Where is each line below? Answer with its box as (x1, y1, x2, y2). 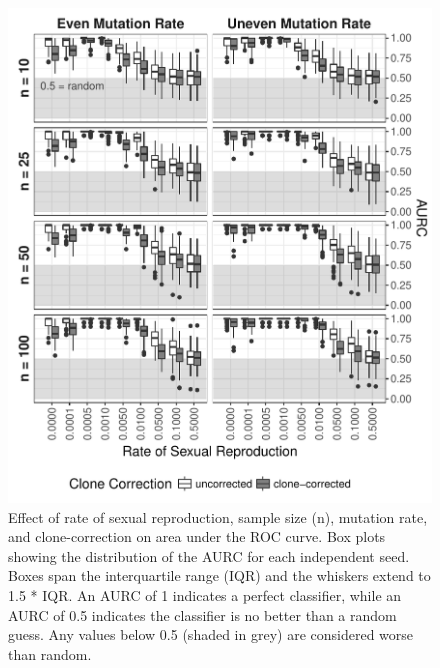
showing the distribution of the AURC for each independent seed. (8, 545, 410, 566)
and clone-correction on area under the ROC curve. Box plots (8, 526, 386, 547)
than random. (8, 643, 92, 664)
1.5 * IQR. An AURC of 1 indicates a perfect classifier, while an (8, 585, 402, 606)
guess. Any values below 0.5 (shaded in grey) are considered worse (8, 624, 414, 645)
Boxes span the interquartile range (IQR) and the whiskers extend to (8, 565, 431, 586)
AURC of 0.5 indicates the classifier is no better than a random (8, 604, 397, 625)
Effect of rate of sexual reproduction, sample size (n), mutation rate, (8, 506, 428, 527)
